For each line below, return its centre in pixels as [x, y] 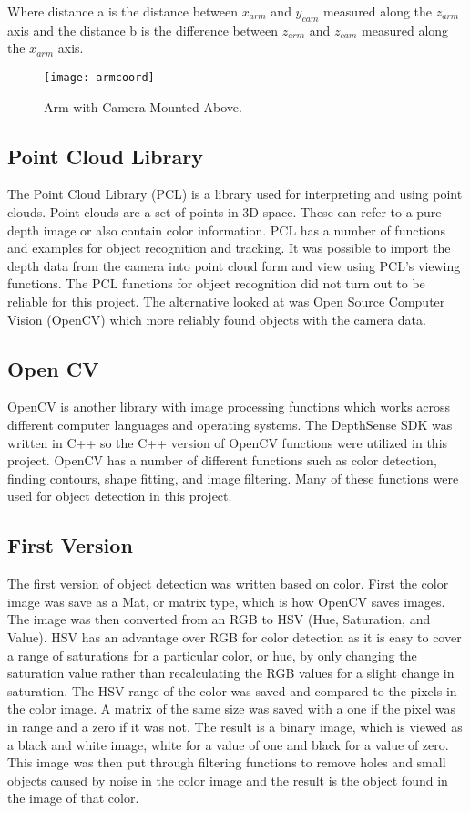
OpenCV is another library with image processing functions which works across [229, 406]
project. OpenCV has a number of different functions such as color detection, [222, 460]
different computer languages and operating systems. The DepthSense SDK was [230, 424]
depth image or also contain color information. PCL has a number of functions [227, 229]
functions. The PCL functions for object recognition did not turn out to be [216, 283]
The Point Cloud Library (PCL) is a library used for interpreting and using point [235, 194]
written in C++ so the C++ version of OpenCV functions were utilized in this [228, 442]
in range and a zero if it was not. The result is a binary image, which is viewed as [235, 726]
